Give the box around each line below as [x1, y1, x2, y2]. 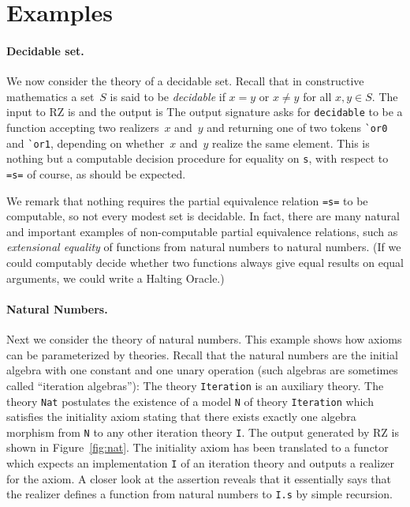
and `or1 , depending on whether [6, 134, 165, 151]
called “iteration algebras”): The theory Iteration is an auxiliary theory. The [6, 377, 384, 393]
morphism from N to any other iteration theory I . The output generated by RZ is [6, 423, 399, 440]
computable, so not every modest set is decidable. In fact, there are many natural [6, 208, 400, 224]
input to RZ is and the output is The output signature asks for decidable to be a [6, 103, 403, 120]
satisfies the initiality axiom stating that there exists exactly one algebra [6, 408, 356, 425]
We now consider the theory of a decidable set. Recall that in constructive [6, 73, 364, 89]
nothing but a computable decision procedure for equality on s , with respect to [6, 150, 389, 167]
